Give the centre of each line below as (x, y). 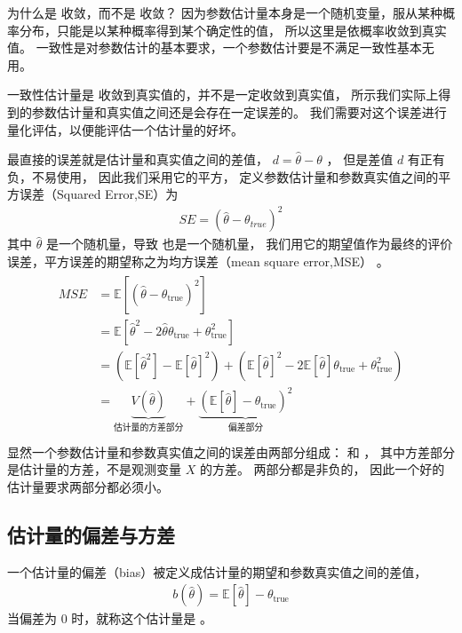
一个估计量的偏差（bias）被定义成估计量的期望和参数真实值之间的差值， (217, 571)
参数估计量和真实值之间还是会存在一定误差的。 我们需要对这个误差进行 (239, 111)
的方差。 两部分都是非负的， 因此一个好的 (322, 469)
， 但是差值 (360, 159)
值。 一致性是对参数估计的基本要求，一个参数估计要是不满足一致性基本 (215, 47)
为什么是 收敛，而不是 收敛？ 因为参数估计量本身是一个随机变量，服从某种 (225, 12)
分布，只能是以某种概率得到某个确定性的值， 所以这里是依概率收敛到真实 (233, 30)
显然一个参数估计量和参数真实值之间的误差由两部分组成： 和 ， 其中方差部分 (231, 451)
